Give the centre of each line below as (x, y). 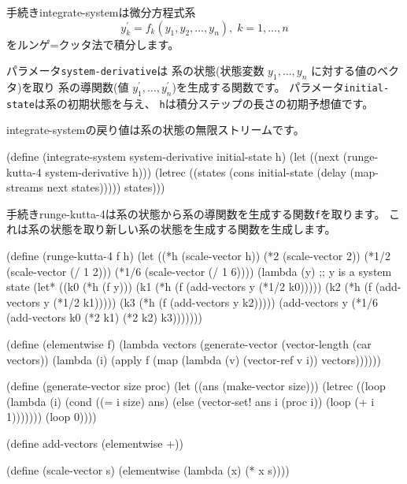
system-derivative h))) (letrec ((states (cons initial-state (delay (196, 171)
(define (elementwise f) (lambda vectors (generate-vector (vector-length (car (189, 344)
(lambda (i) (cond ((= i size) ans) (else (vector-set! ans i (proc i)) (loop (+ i (191, 401)
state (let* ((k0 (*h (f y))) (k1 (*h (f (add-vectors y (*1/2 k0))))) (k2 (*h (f (189, 287)
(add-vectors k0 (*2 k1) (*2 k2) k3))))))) (105, 317)
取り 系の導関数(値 (81, 86)
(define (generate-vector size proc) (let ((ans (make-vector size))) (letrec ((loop (196, 386)
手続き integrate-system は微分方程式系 (101, 12)
